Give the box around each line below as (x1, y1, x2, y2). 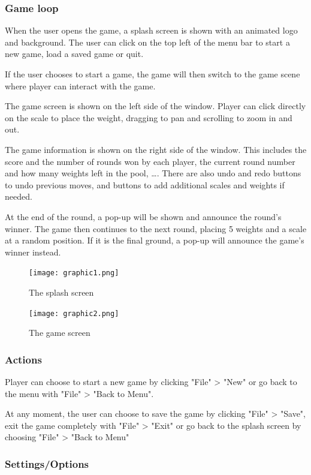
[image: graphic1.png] (29, 269, 119, 278)
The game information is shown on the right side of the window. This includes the (5, 143, 307, 155)
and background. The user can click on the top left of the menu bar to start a (5, 35, 290, 48)
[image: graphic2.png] (29, 309, 119, 318)
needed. (5, 190, 32, 203)
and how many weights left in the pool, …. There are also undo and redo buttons (5, 167, 301, 179)
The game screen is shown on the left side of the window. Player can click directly (5, 100, 306, 112)
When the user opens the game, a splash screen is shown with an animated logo (5, 24, 298, 37)
